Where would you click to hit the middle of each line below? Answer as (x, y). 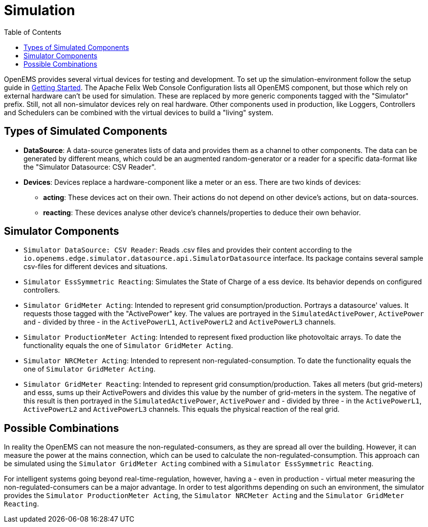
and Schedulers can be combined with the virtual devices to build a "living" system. (139, 112)
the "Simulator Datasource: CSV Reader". (90, 167)
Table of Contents (33, 32)
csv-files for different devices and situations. (95, 267)
